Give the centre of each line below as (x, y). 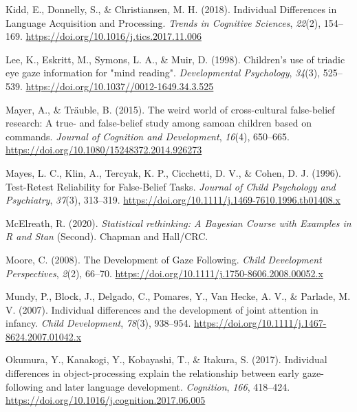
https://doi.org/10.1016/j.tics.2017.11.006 (113, 36)
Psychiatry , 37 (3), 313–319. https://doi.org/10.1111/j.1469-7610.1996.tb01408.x (173, 200)
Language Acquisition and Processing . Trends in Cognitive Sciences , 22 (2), (163, 22)
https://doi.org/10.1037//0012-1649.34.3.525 (120, 86)
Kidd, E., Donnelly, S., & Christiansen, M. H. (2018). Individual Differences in (171, 9)
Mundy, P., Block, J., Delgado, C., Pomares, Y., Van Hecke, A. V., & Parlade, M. (178, 296)
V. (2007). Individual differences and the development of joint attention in (162, 309)
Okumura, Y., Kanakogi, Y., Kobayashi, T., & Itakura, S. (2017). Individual (166, 359)
